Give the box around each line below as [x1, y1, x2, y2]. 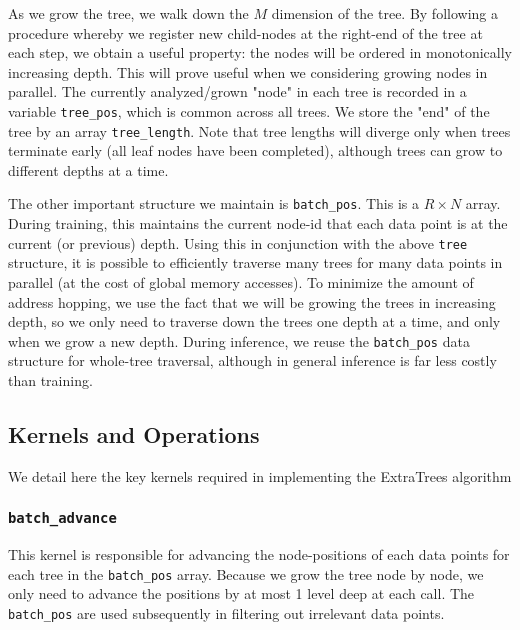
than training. [8, 370, 93, 390]
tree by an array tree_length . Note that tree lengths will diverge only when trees [8, 120, 511, 141]
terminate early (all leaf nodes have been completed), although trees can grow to [8, 140, 503, 161]
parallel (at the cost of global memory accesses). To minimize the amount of [8, 271, 474, 292]
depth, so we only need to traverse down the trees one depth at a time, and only [8, 311, 501, 332]
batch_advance [8, 510, 117, 527]
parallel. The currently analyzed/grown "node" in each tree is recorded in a [8, 81, 467, 102]
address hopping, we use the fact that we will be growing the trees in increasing [8, 291, 496, 312]
